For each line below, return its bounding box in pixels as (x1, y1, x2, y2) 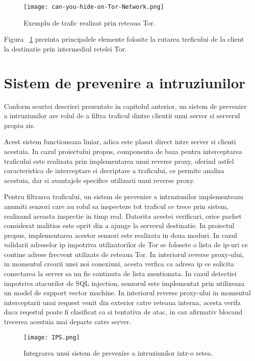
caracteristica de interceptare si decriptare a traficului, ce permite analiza (4, 165, 225, 176)
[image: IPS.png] (24, 334, 80, 341)
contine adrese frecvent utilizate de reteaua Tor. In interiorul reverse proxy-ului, (4, 249, 244, 259)
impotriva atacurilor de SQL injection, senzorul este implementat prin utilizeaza (4, 278, 245, 288)
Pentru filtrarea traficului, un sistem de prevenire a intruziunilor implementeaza (4, 191, 244, 202)
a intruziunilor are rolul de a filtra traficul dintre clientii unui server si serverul (4, 110, 240, 121)
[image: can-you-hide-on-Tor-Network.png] (24, 3, 164, 10)
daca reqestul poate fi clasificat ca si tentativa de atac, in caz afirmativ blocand (4, 307, 243, 317)
